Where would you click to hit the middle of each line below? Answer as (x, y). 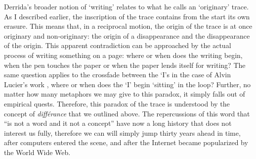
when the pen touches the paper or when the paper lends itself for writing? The (125, 65)
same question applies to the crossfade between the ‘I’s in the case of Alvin (118, 75)
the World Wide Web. (37, 152)
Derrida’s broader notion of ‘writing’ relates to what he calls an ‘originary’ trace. (127, 6)
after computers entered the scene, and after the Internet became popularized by (126, 142)
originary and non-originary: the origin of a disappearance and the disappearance (127, 35)
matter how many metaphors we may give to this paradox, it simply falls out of (125, 94)
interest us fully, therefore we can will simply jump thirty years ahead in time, (122, 132)
